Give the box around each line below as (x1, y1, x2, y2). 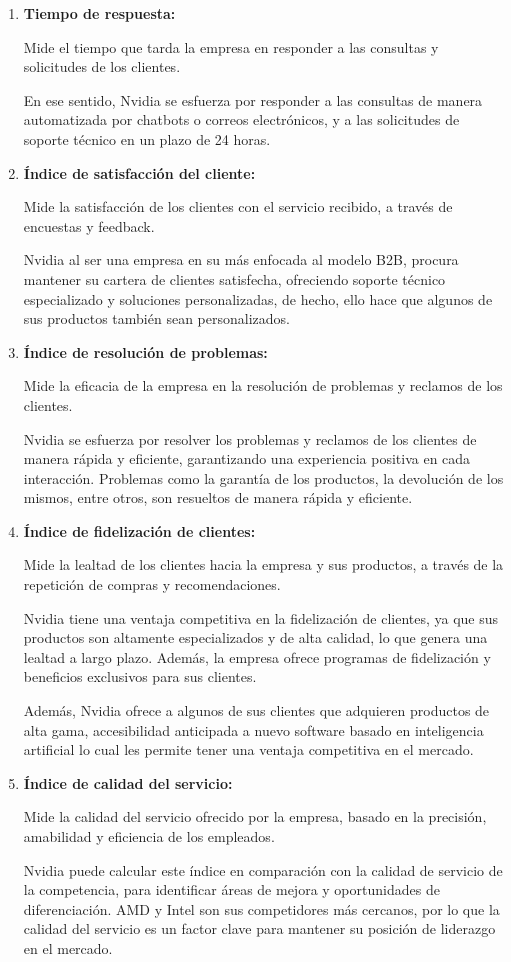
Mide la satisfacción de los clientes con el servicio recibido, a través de (23, 196, 453, 217)
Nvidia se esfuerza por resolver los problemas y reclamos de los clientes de (23, 428, 477, 449)
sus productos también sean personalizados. (23, 308, 290, 329)
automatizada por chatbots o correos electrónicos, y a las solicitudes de (23, 109, 460, 130)
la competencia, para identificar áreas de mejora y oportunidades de (23, 879, 440, 900)
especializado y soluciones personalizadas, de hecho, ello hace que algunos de (23, 288, 493, 309)
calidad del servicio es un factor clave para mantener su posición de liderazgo (23, 918, 496, 939)
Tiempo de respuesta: (23, 3, 176, 23)
